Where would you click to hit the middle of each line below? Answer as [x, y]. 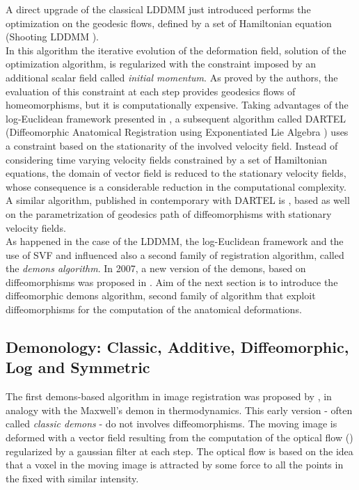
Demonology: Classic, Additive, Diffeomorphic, [177, 347]
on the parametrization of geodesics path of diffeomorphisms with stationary [169, 213]
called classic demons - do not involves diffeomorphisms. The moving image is [171, 424]
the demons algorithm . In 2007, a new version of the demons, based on [156, 268]
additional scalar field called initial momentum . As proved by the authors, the [172, 77]
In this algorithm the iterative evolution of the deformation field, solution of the [176, 50]
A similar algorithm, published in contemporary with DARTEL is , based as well [178, 200]
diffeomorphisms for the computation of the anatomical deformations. [154, 309]
